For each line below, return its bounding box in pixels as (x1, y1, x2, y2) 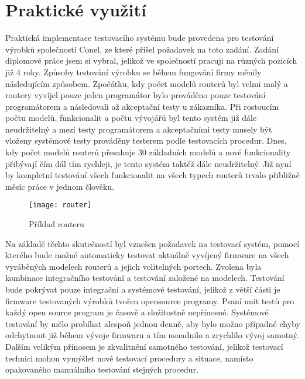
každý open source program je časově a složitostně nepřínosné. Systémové (5, 306, 269, 318)
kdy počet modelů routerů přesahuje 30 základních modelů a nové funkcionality (5, 146, 291, 158)
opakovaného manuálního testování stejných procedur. (5, 363, 199, 375)
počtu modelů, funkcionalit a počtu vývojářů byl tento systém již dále (5, 112, 257, 124)
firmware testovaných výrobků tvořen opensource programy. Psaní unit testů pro (5, 294, 294, 307)
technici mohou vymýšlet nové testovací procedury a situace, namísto (5, 352, 253, 364)
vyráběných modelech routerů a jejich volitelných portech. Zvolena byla (5, 260, 262, 272)
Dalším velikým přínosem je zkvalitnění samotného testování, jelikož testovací (5, 340, 283, 353)
